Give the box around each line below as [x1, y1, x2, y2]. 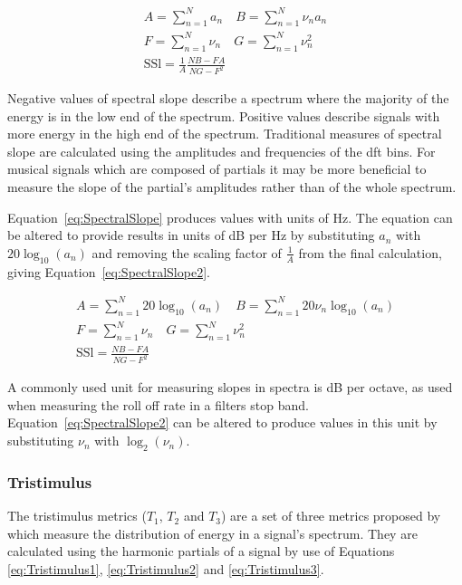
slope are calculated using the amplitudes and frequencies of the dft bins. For [7, 141, 436, 160]
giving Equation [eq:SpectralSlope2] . [7, 262, 210, 281]
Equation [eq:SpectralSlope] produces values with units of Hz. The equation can [7, 207, 453, 226]
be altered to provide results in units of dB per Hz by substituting [7, 225, 375, 245]
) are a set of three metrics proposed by [221, 506, 441, 525]
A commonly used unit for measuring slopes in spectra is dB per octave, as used [7, 378, 453, 397]
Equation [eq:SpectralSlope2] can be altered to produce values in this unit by [7, 413, 438, 432]
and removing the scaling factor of [91, 243, 282, 262]
